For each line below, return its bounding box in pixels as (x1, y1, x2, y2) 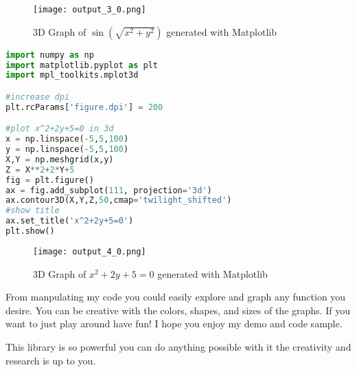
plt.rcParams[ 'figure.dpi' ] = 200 (5, 102, 163, 112)
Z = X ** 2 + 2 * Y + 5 (5, 164, 75, 175)
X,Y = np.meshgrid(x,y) (5, 154, 114, 164)
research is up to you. (5, 353, 96, 367)
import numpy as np (5, 50, 94, 60)
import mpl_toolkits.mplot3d (5, 70, 139, 80)
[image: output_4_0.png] (33, 246, 146, 256)
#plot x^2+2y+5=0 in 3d (5, 124, 114, 134)
